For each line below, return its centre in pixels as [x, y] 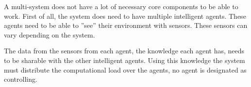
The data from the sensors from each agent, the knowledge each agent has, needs [124, 51]
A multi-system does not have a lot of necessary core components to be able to [121, 6]
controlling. [21, 79]
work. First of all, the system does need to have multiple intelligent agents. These [125, 16]
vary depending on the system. [50, 34]
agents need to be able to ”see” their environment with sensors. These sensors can [126, 25]
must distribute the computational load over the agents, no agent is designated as [125, 69]
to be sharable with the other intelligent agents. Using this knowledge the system [125, 60]
